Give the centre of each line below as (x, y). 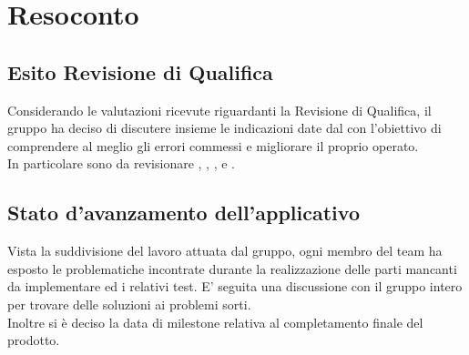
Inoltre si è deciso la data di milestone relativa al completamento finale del (215, 322)
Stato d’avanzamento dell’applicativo (184, 213)
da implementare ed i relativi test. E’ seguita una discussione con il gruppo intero (235, 286)
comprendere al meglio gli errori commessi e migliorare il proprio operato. (213, 145)
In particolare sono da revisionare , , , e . (121, 163)
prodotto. (34, 340)
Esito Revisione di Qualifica (140, 71)
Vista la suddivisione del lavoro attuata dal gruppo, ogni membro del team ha (225, 251)
